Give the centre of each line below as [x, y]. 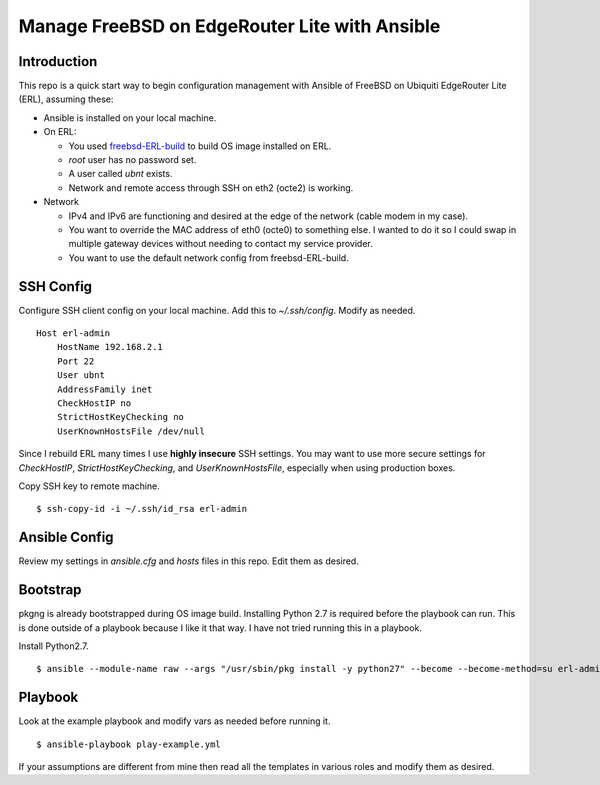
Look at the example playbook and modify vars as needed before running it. [174, 721]
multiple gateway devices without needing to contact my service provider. [221, 244]
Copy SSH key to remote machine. [89, 486]
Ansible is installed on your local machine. [130, 117]
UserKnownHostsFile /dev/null [130, 431]
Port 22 [75, 361]
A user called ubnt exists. [120, 174]
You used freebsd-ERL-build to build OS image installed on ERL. [200, 146]
